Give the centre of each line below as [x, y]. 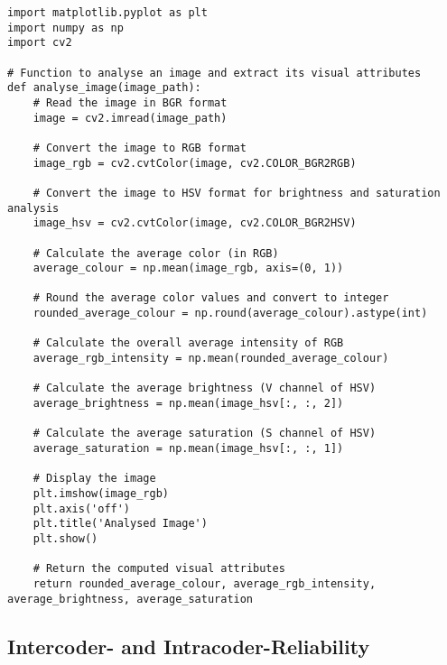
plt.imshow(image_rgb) [101, 494]
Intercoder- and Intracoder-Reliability [189, 646]
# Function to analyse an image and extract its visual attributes [214, 73]
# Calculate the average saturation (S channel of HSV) [205, 434]
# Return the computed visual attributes [159, 569]
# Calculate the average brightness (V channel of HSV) [205, 388]
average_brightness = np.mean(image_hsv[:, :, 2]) [188, 404]
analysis [33, 208]
